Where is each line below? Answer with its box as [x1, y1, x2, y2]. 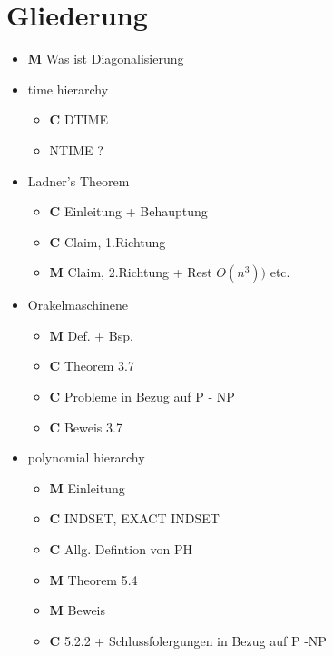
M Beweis [49, 601, 106, 620]
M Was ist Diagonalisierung [27, 49, 184, 68]
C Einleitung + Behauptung [49, 202, 208, 221]
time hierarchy [27, 79, 109, 98]
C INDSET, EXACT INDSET [49, 509, 220, 528]
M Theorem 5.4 [49, 570, 138, 589]
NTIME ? [49, 140, 103, 159]
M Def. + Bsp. [49, 325, 133, 344]
